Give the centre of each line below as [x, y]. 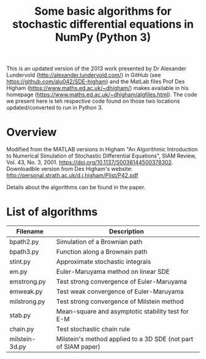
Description [126, 232]
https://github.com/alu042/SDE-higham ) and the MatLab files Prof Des [96, 81]
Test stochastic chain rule [93, 329]
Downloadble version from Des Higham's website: [70, 169]
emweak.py [26, 292]
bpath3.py [24, 252]
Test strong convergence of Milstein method [120, 301]
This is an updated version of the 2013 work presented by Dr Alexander [97, 69]
